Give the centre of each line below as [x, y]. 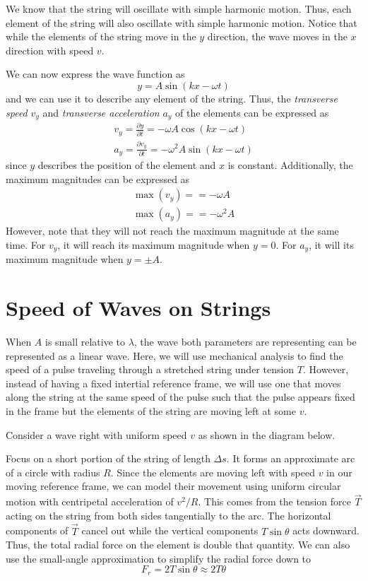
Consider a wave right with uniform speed [96, 434]
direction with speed [50, 50]
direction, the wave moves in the [277, 36]
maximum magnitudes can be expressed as [98, 178]
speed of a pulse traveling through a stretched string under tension [150, 369]
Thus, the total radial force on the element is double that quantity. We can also [178, 545]
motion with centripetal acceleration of [90, 501]
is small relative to [85, 342]
